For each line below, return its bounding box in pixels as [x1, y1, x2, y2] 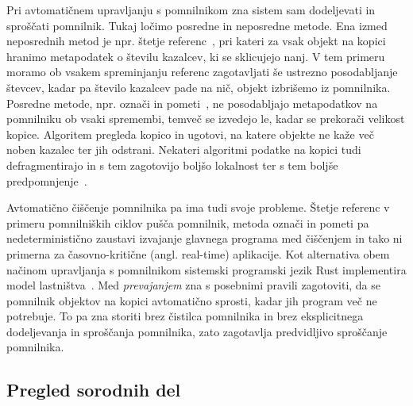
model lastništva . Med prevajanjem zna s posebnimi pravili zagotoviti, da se [6, 277, 381, 293]
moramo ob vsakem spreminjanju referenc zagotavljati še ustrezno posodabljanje [6, 63, 398, 80]
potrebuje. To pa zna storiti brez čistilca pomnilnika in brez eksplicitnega [6, 308, 364, 324]
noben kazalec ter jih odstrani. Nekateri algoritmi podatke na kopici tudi [6, 141, 361, 158]
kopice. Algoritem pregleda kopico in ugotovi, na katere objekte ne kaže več [6, 125, 374, 142]
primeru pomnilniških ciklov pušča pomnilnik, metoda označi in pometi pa [6, 214, 369, 231]
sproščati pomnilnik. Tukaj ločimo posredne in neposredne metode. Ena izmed [6, 17, 388, 33]
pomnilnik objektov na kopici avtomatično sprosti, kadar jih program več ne [6, 292, 377, 308]
